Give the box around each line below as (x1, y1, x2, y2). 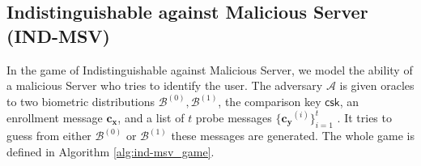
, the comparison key (218, 93, 321, 110)
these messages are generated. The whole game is (171, 127, 415, 144)
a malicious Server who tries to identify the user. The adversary (6, 77, 323, 94)
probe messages (195, 109, 272, 126)
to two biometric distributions (6, 93, 155, 110)
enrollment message (6, 109, 103, 126)
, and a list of (117, 109, 185, 126)
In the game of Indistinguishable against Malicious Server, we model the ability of (6, 61, 413, 78)
